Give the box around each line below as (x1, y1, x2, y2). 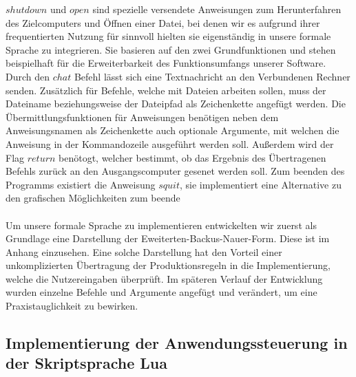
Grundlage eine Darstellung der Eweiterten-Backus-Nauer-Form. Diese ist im (6, 231, 330, 246)
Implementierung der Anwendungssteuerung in (6, 332, 348, 354)
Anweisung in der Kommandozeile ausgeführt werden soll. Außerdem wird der (6, 136, 334, 151)
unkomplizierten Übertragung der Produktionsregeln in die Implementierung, (6, 258, 331, 272)
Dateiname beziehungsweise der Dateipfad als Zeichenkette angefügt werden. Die (6, 96, 346, 111)
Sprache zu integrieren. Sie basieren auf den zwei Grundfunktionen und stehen (6, 42, 336, 56)
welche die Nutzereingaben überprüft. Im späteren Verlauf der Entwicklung (6, 271, 323, 286)
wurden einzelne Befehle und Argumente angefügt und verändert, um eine (6, 285, 317, 299)
